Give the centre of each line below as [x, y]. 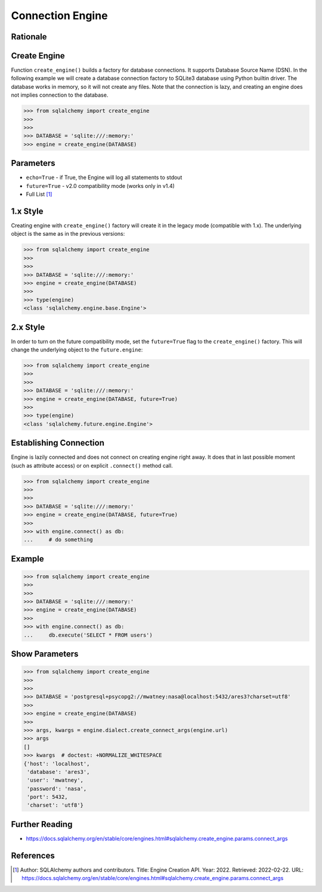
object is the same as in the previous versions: [68, 234]
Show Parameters [45, 654]
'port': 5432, [47, 797]
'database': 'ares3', [58, 772]
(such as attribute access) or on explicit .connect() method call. [92, 465]
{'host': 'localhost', [57, 763]
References [33, 855]
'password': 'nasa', [57, 788]
